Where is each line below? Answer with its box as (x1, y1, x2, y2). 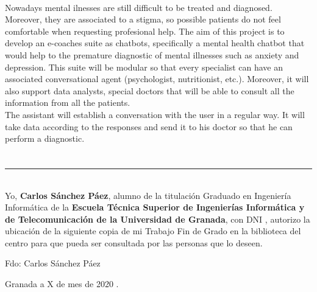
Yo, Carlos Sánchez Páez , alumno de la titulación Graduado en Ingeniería (5, 189, 291, 201)
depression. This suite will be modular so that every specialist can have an (5, 60, 283, 73)
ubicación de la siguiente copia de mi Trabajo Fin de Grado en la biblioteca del (5, 224, 301, 237)
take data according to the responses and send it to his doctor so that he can (5, 120, 293, 133)
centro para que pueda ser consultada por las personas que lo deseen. (5, 236, 263, 249)
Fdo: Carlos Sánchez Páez (5, 257, 101, 269)
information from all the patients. (5, 96, 130, 109)
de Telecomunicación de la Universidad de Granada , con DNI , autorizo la (5, 212, 310, 225)
